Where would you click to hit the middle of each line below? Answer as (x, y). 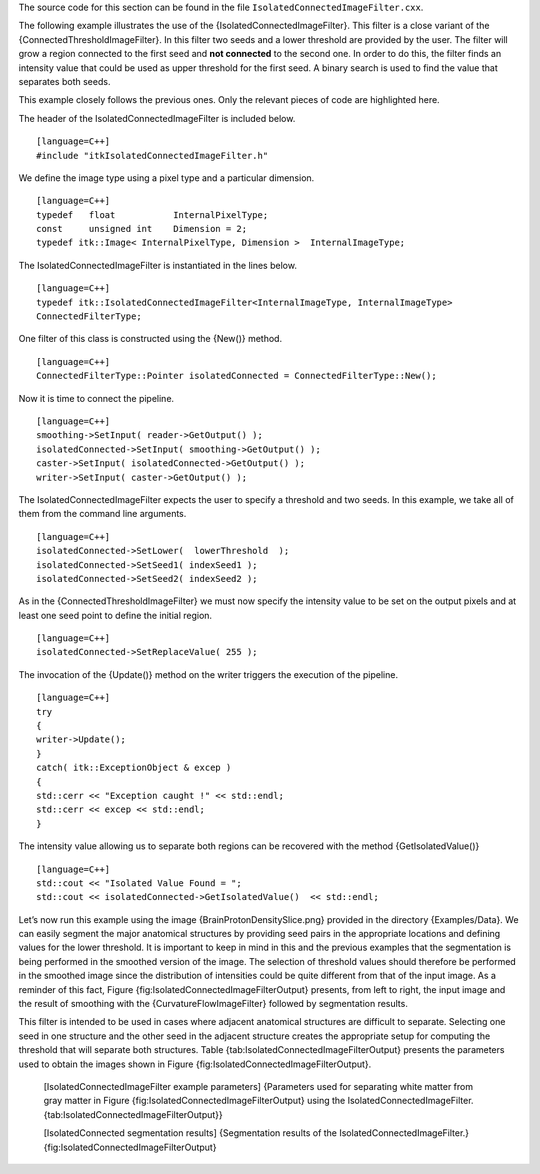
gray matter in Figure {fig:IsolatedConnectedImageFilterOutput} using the (194, 1101)
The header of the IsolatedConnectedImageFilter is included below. (157, 118)
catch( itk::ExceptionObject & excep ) (134, 768)
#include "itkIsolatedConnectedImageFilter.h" (152, 155)
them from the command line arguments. (102, 514)
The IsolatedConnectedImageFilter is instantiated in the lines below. (157, 265)
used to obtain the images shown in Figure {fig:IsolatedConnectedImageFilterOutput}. (195, 1064)
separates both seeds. (64, 81)
